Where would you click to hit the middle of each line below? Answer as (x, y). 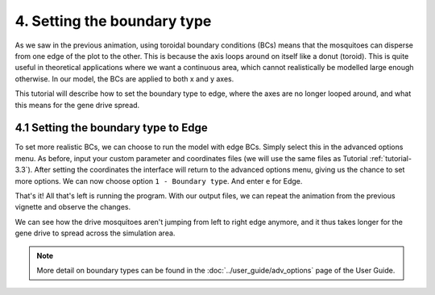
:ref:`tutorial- (391, 158)
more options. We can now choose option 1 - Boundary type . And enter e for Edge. (159, 181)
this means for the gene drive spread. (77, 105)
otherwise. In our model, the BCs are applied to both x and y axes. (124, 79)
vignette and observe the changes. (73, 207)
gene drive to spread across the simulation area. (95, 233)
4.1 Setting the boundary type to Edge (112, 128)
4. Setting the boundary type (113, 21)
